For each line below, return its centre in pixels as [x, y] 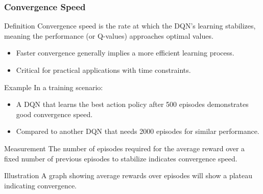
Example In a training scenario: [54, 87]
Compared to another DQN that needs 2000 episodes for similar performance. [138, 131]
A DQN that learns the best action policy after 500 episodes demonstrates [132, 104]
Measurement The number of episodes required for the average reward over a [125, 148]
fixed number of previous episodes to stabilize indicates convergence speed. [121, 158]
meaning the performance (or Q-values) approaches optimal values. [109, 35]
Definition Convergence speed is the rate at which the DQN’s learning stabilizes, [130, 26]
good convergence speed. [54, 114]
